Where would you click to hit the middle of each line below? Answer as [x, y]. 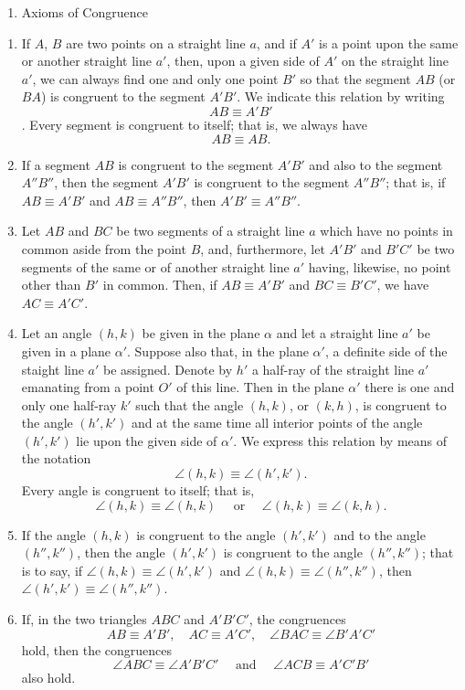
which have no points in [386, 231]
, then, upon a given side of [243, 61]
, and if [276, 42]
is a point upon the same [389, 42]
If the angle [53, 534]
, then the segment [106, 182]
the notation [56, 458]
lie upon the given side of [147, 440]
